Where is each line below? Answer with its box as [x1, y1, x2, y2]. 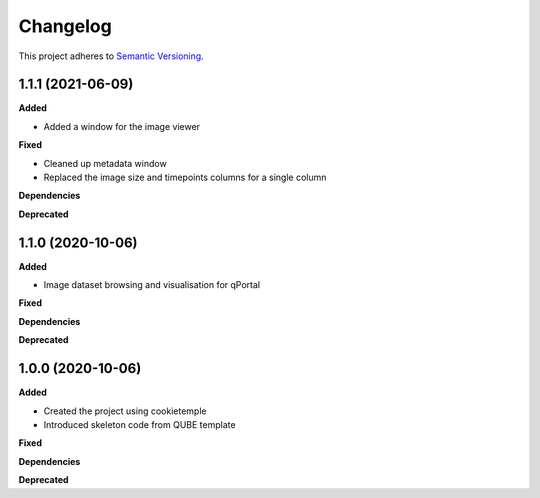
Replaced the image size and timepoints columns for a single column [43, 171, 327, 184]
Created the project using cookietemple [43, 405, 207, 417]
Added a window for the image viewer [43, 120, 200, 132]
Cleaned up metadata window [43, 157, 167, 169]
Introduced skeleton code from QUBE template [43, 418, 236, 430]
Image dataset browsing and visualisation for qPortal [43, 279, 261, 291]
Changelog [18, 15, 112, 37]
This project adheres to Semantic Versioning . [18, 50, 204, 62]
